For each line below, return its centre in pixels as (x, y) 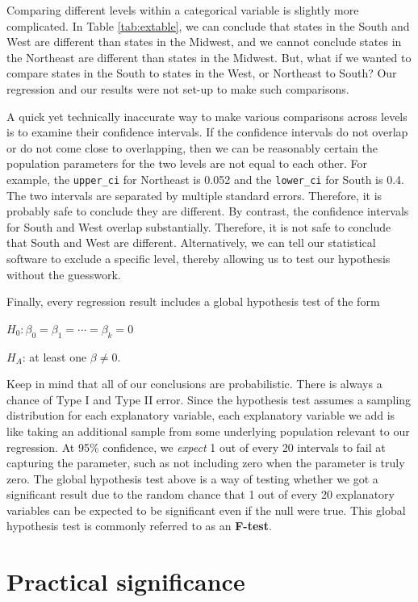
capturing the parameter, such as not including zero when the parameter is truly (206, 463)
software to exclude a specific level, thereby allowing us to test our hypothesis (199, 258)
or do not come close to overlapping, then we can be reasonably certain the (192, 147)
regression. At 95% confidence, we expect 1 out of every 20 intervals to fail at (196, 447)
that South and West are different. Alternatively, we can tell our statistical (191, 242)
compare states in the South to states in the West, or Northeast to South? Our (202, 73)
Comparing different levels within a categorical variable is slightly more (183, 10)
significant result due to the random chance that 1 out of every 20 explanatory (201, 494)
